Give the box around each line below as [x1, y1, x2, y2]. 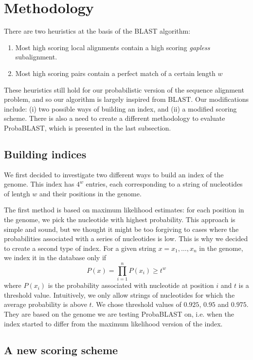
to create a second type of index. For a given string [4, 243, 156, 253]
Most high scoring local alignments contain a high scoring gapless [15, 42, 210, 52]
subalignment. [15, 52, 57, 62]
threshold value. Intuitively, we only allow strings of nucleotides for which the [4, 289, 235, 300]
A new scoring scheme [4, 342, 118, 357]
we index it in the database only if [4, 252, 107, 263]
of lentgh [4, 188, 30, 198]
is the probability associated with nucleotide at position [48, 280, 214, 290]
